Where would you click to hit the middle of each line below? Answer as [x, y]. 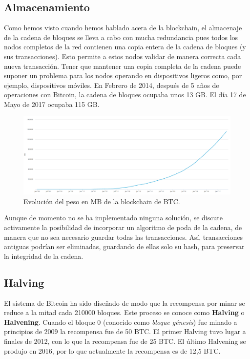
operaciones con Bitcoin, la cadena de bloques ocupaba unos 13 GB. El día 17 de [125, 95]
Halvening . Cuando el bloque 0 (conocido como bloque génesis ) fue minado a [121, 322]
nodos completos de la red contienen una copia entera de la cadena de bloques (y [125, 47]
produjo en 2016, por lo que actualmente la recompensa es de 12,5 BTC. [112, 350]
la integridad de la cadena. [44, 256]
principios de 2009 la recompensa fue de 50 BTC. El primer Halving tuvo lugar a [125, 331]
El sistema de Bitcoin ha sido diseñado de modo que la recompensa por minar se [125, 303]
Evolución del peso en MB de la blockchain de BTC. [102, 201]
